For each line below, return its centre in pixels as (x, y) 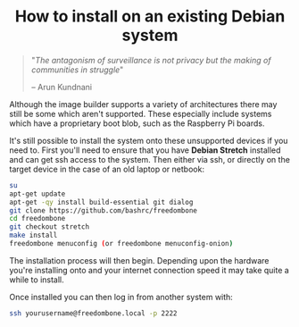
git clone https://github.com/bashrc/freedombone (104, 210)
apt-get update (37, 194)
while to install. (37, 280)
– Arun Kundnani (62, 87)
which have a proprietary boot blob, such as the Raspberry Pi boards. (137, 123)
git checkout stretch (50, 227)
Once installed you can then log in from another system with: (121, 297)
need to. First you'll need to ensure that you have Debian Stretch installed (145, 150)
